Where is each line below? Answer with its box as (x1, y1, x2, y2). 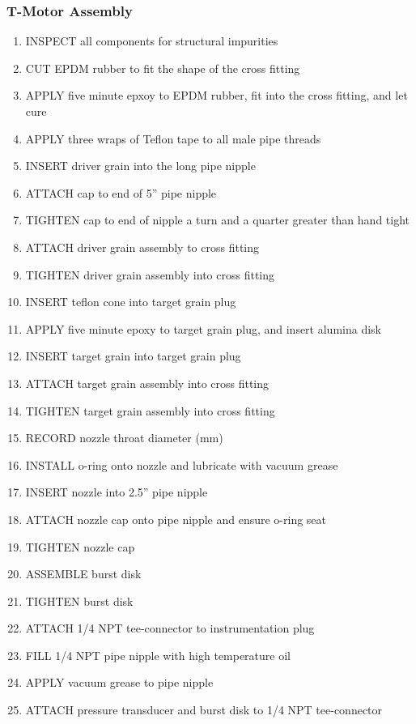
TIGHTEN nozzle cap (25, 538, 135, 555)
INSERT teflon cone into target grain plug (25, 293, 236, 310)
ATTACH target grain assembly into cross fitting (25, 374, 270, 391)
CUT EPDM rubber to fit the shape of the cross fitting (25, 59, 300, 76)
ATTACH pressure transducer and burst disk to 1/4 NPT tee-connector (25, 701, 383, 718)
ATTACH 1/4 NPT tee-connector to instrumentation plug (25, 620, 315, 637)
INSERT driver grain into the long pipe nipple (25, 157, 256, 174)
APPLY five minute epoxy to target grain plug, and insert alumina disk (25, 320, 381, 337)
